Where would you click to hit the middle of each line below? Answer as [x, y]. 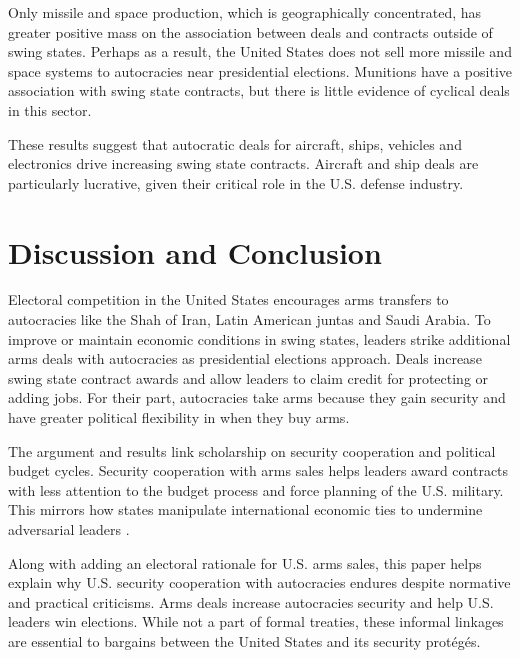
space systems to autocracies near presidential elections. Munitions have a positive [260, 70]
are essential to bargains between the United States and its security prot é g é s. [244, 640]
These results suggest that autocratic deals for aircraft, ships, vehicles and [235, 143]
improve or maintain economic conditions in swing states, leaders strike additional [259, 338]
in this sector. [50, 109]
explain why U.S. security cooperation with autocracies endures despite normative [259, 582]
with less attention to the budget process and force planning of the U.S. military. [256, 489]
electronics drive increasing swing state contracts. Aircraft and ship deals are [243, 163]
